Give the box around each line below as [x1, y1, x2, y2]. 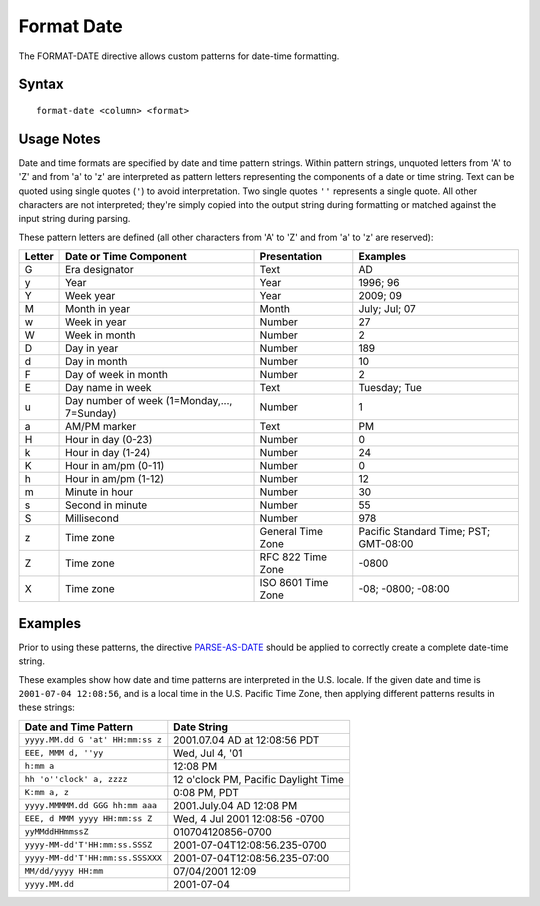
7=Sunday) [65, 406, 117, 420]
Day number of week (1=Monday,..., [65, 394, 233, 408]
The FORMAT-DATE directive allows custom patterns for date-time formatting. [18, 50, 340, 62]
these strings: [18, 701, 75, 714]
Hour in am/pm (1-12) [65, 472, 165, 486]
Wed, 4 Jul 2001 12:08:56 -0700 [173, 811, 325, 825]
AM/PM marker [65, 420, 137, 434]
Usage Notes [18, 130, 101, 147]
